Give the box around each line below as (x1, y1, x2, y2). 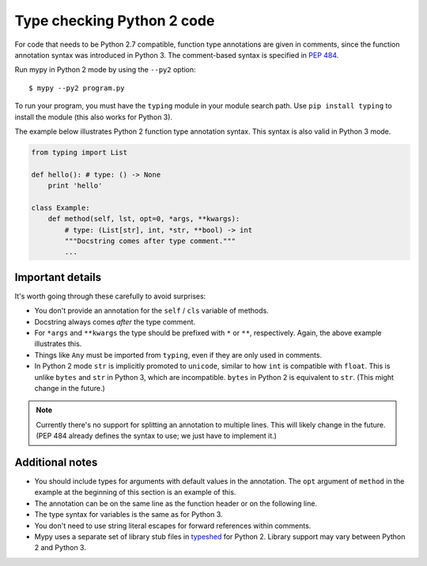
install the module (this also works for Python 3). (14, 112, 173, 122)
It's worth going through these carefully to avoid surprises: (14, 291, 206, 301)
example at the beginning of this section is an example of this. (34, 488, 236, 497)
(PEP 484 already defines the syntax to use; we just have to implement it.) (36, 431, 277, 441)
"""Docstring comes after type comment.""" (64, 237, 236, 245)
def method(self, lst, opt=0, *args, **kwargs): (47, 215, 240, 223)
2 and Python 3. (34, 543, 86, 553)
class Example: (31, 203, 90, 212)
